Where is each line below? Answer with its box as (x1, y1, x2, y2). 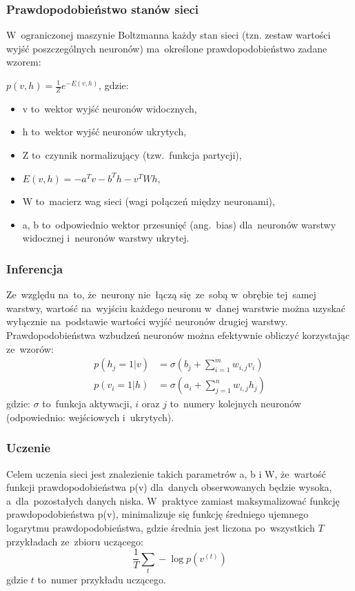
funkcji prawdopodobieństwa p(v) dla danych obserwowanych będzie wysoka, (6, 480, 332, 494)
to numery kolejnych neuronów (170, 396, 301, 411)
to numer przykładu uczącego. (37, 572, 166, 586)
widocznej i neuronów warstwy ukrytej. (22, 231, 190, 245)
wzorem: (6, 55, 41, 69)
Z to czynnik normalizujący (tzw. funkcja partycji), (22, 148, 242, 162)
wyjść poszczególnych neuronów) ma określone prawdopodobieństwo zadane (6, 41, 327, 55)
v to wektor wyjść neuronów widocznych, (22, 101, 197, 115)
